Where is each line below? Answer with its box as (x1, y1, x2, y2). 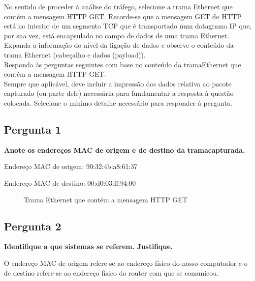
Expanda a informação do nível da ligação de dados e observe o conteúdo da (4, 40, 234, 50)
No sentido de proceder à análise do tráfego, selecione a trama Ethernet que (4, 1, 233, 11)
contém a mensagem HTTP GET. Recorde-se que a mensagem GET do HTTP (4, 11, 242, 21)
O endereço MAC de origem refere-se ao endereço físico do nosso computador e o (4, 257, 248, 268)
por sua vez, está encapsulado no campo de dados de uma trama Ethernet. (4, 30, 229, 40)
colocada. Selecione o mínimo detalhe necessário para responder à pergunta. (4, 97, 232, 108)
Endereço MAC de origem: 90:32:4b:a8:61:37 (4, 161, 138, 171)
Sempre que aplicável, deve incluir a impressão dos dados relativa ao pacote (4, 78, 232, 88)
